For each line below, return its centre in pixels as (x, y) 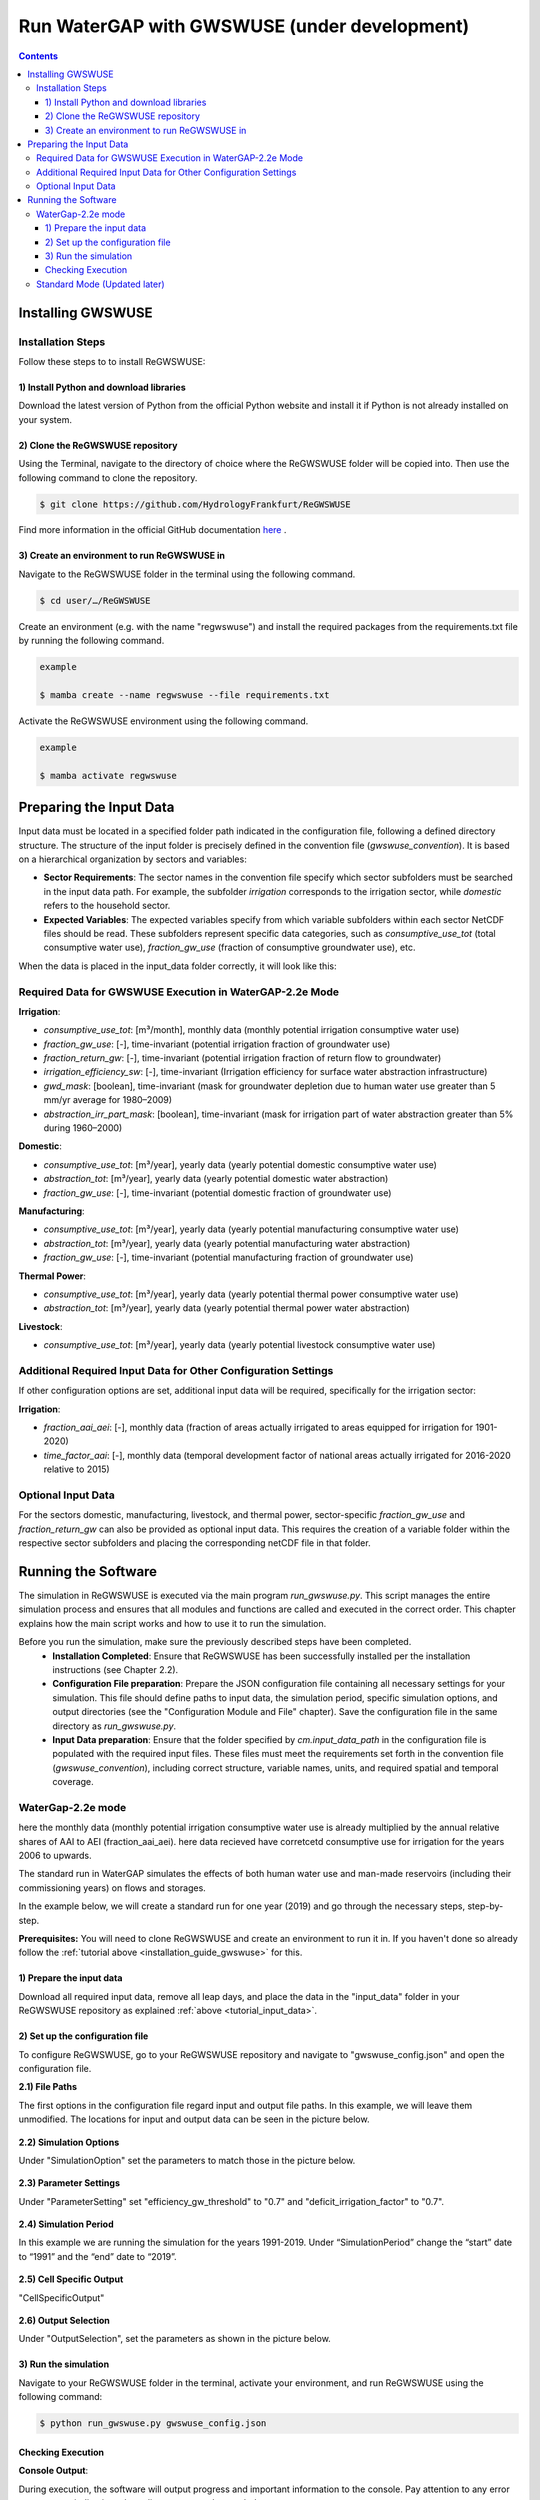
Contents (38, 56)
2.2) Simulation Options (69, 2142)
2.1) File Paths (48, 2087)
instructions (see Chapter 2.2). (115, 1669)
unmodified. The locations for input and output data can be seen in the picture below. (194, 2119)
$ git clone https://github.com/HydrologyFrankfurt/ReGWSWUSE (195, 504)
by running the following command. (91, 641)
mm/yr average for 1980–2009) (108, 1100)
